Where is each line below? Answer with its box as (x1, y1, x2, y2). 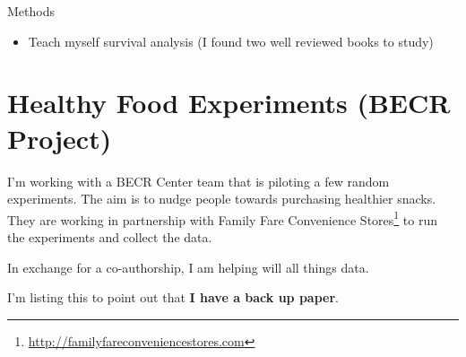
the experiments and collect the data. (7, 227, 212, 246)
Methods (7, 2, 55, 20)
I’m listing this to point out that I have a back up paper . (7, 288, 340, 307)
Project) (7, 119, 112, 156)
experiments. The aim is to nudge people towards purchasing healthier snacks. (7, 189, 436, 208)
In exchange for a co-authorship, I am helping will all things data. (7, 257, 369, 276)
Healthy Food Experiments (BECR (7, 84, 451, 121)
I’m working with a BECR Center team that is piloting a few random (7, 171, 390, 190)
